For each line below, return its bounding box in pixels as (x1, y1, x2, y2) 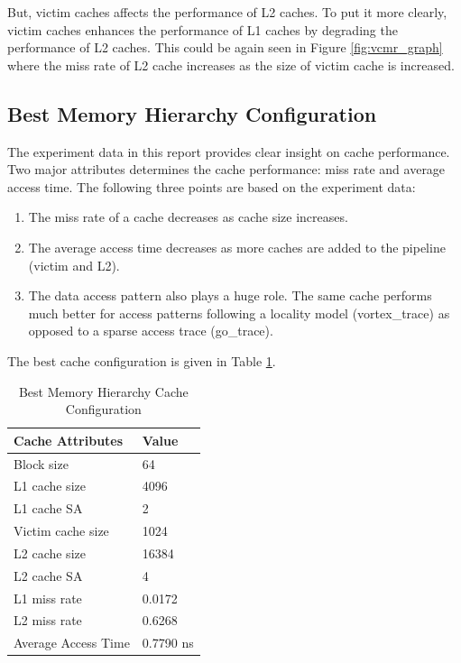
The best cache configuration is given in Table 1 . (7, 351, 276, 370)
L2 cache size (14, 543, 86, 562)
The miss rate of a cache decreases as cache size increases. (28, 207, 348, 226)
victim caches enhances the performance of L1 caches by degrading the (7, 20, 398, 39)
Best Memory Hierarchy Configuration (7, 99, 377, 127)
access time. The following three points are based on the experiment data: (7, 177, 416, 196)
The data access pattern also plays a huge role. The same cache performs (28, 286, 432, 305)
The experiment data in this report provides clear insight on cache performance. (7, 142, 450, 161)
